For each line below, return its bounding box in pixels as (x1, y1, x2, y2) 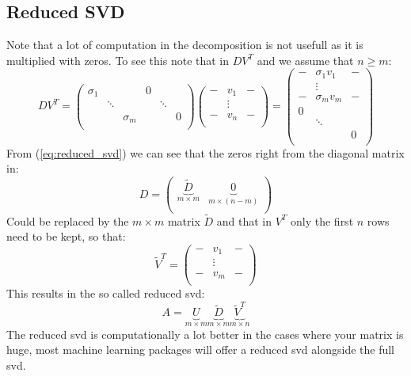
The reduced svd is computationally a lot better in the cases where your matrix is (6, 325, 404, 342)
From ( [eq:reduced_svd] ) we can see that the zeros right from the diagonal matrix (6, 144, 405, 161)
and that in (216, 212, 272, 229)
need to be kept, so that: (6, 228, 126, 245)
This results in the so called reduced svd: (6, 285, 205, 302)
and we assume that (257, 51, 354, 68)
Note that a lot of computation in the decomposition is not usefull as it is (6, 36, 363, 53)
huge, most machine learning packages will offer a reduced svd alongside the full (6, 341, 395, 358)
